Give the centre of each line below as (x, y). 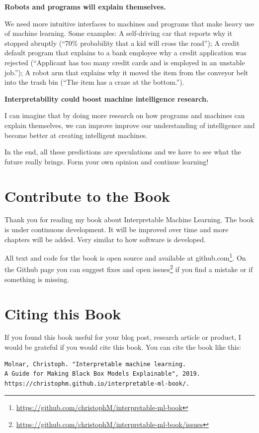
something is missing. (37, 279)
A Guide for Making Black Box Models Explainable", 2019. (102, 374)
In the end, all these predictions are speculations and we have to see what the (123, 152)
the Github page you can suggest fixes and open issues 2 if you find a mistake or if (129, 269)
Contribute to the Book (87, 196)
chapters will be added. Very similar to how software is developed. (105, 239)
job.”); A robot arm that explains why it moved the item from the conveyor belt (127, 72)
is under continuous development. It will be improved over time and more (117, 229)
